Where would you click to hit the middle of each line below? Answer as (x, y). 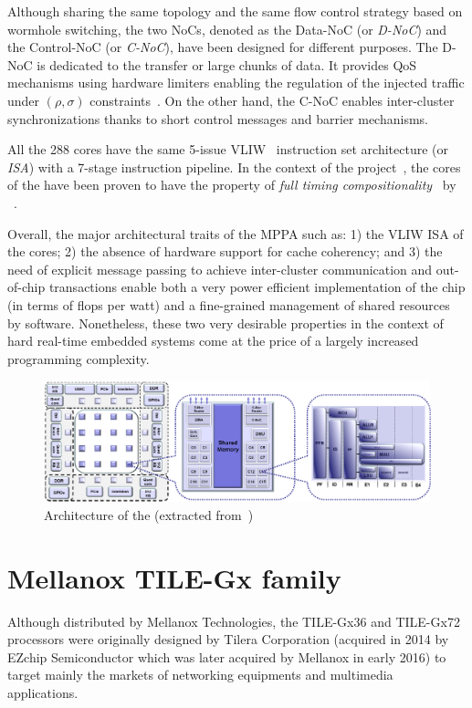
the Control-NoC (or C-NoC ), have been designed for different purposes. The (223, 47)
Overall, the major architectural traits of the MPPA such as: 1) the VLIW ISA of (236, 233)
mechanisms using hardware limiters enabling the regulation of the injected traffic (236, 83)
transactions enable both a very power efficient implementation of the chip (257, 287)
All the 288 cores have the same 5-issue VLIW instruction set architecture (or (228, 149)
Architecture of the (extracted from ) (149, 514)
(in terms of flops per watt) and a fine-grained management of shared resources (229, 304)
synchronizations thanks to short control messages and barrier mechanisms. (218, 118)
